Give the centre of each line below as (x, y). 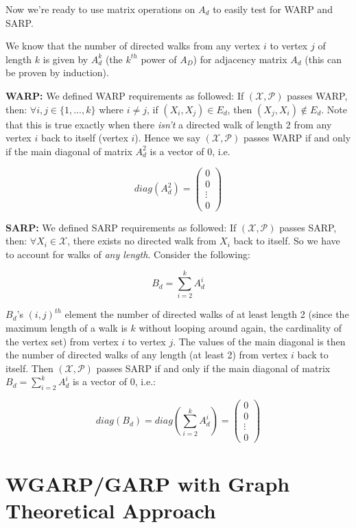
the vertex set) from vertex (62, 341)
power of (159, 59)
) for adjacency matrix (240, 59)
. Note (334, 109)
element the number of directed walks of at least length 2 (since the (207, 314)
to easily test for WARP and (273, 9)
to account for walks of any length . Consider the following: (128, 254)
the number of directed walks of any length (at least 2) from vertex (147, 355)
